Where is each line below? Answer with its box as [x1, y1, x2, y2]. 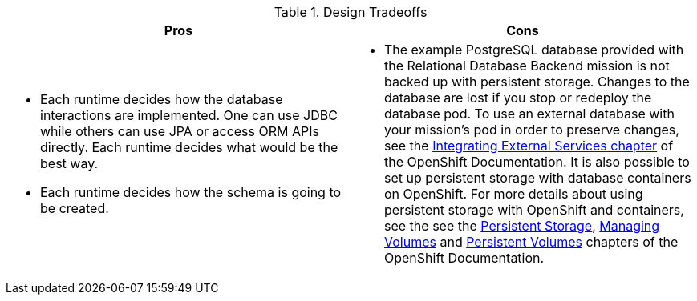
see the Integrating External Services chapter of [384, 138, 674, 154]
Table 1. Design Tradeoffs [274, 4, 428, 20]
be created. [40, 200, 109, 216]
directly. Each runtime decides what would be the [40, 139, 338, 155]
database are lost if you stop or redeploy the [384, 90, 652, 106]
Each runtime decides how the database [40, 91, 283, 107]
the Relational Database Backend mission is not [384, 58, 670, 74]
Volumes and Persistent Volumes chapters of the [384, 234, 679, 250]
